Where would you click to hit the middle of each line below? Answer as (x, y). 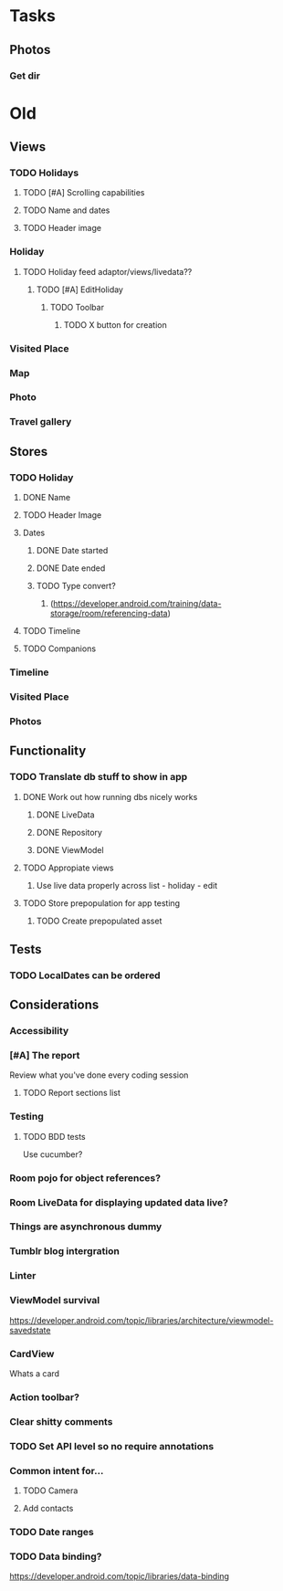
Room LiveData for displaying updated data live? (119, 1202)
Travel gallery (41, 422)
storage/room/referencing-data (109, 614)
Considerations (54, 1005)
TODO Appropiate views (68, 868)
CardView (32, 1354)
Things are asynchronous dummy (86, 1227)
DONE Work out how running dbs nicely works (110, 796)
